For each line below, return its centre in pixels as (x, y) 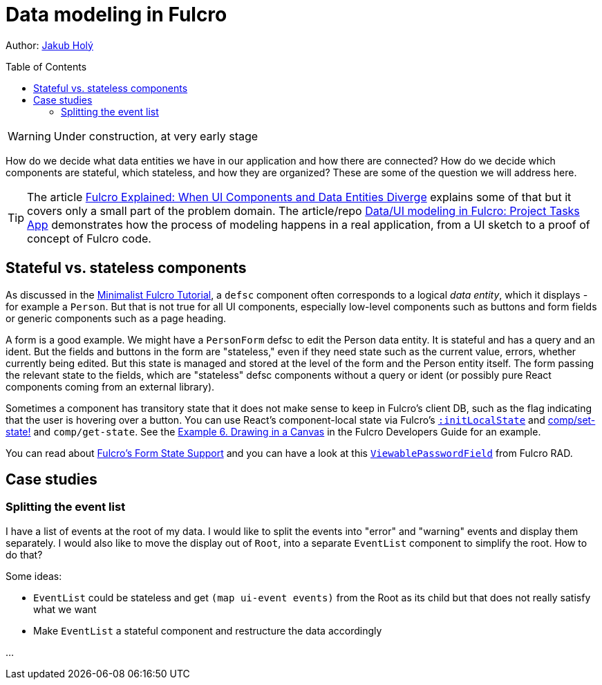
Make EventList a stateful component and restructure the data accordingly (208, 630)
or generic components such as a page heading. (116, 318)
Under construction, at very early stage (156, 136)
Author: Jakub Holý (49, 45)
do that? (24, 554)
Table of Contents (46, 66)
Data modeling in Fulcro (116, 15)
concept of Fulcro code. (89, 238)
